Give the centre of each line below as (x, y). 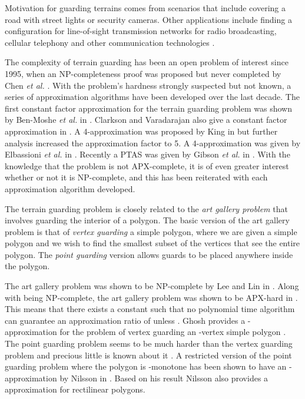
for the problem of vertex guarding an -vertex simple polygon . (173, 332)
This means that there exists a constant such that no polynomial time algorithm (150, 309)
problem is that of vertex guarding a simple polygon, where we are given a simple (151, 231)
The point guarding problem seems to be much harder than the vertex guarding (149, 343)
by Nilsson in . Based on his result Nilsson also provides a (164, 378)
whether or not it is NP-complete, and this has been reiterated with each (136, 177)
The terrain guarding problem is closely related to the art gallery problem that (146, 208)
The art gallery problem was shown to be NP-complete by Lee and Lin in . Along (152, 286)
